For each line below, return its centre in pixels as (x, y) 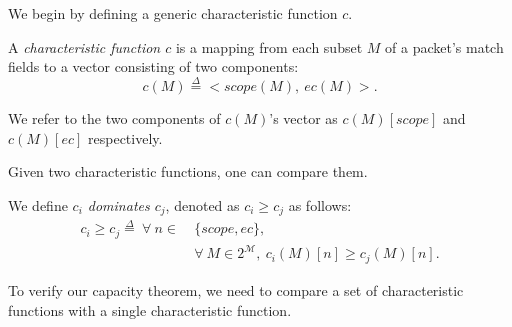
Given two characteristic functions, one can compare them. (188, 171)
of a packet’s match (444, 46)
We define (38, 204)
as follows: (320, 204)
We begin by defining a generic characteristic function (173, 13)
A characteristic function (84, 46)
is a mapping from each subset (269, 46)
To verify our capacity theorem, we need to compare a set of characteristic (236, 289)
